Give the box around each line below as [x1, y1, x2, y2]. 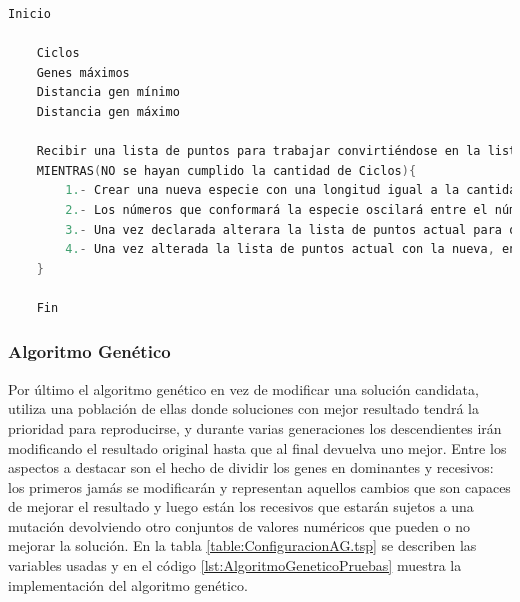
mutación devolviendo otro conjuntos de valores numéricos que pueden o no [8, 515, 470, 536]
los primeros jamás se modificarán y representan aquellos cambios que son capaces [8, 476, 511, 497]
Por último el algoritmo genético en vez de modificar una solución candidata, [8, 378, 479, 399]
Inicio [8, 7, 51, 21]
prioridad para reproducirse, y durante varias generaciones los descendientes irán [8, 417, 502, 438]
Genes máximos [36, 65, 130, 80]
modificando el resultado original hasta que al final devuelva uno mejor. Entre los [8, 437, 507, 458]
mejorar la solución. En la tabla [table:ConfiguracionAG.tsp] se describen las [8, 535, 477, 556]
